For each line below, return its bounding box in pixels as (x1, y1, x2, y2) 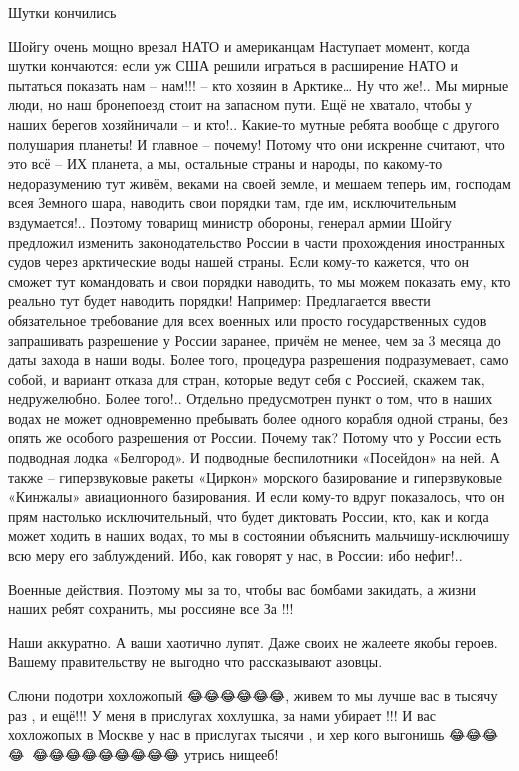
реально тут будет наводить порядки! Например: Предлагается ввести (8, 290, 431, 311)
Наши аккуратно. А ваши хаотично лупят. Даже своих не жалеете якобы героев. (8, 631, 498, 652)
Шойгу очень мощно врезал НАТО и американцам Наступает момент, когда (8, 35, 470, 56)
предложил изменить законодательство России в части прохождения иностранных (8, 231, 505, 252)
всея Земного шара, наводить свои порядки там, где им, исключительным (8, 192, 457, 213)
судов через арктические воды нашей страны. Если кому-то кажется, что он (8, 251, 470, 272)
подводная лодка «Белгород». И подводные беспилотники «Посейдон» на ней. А (8, 447, 500, 468)
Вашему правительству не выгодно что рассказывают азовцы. (8, 651, 383, 672)
